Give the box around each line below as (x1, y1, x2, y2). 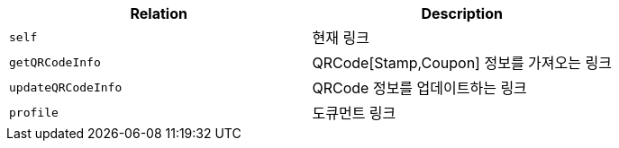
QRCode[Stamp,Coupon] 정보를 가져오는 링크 (312, 54, 612, 72)
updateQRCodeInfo (9, 80, 123, 94)
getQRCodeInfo (9, 55, 101, 69)
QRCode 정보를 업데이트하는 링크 (312, 79, 527, 97)
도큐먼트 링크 (312, 104, 396, 122)
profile (9, 105, 59, 119)
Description (421, 4, 503, 22)
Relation (130, 4, 187, 22)
